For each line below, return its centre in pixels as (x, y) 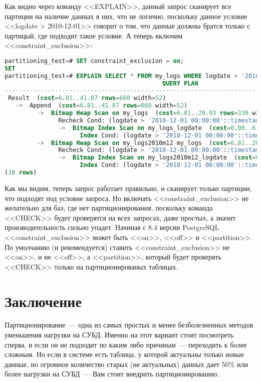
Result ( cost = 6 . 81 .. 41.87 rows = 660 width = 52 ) (87, 98)
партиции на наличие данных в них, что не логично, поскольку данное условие (126, 16)
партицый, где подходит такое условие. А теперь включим (94, 35)
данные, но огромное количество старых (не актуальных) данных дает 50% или (126, 364)
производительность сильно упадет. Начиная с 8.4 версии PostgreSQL (112, 227)
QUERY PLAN (180, 83)
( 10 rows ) (21, 173)
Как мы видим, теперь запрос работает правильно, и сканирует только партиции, (128, 188)
